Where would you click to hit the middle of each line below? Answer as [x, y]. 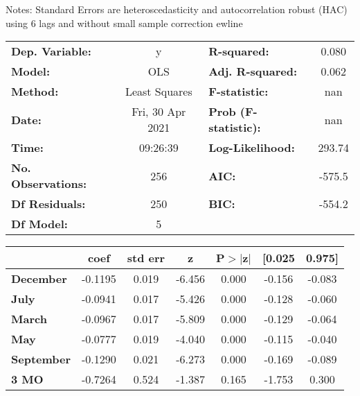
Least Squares [159, 92]
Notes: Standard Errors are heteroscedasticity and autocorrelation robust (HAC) [177, 9]
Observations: [49, 184]
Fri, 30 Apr [159, 112]
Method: [35, 92]
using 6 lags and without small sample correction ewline [124, 23]
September [41, 359]
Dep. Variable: [51, 51]
